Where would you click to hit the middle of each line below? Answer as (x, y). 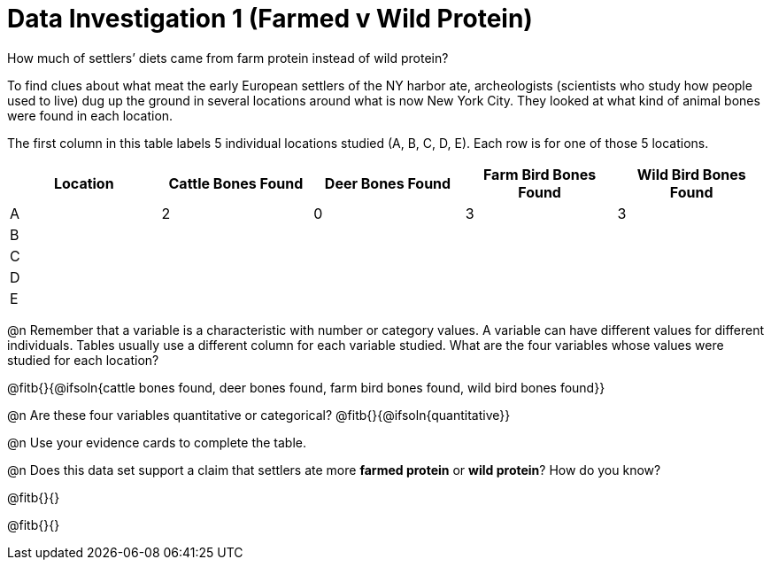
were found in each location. (90, 115)
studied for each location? (83, 360)
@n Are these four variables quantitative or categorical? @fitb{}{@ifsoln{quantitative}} (259, 415)
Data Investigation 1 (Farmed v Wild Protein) (270, 19)
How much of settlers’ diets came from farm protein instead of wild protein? (228, 58)
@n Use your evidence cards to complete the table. (157, 442)
